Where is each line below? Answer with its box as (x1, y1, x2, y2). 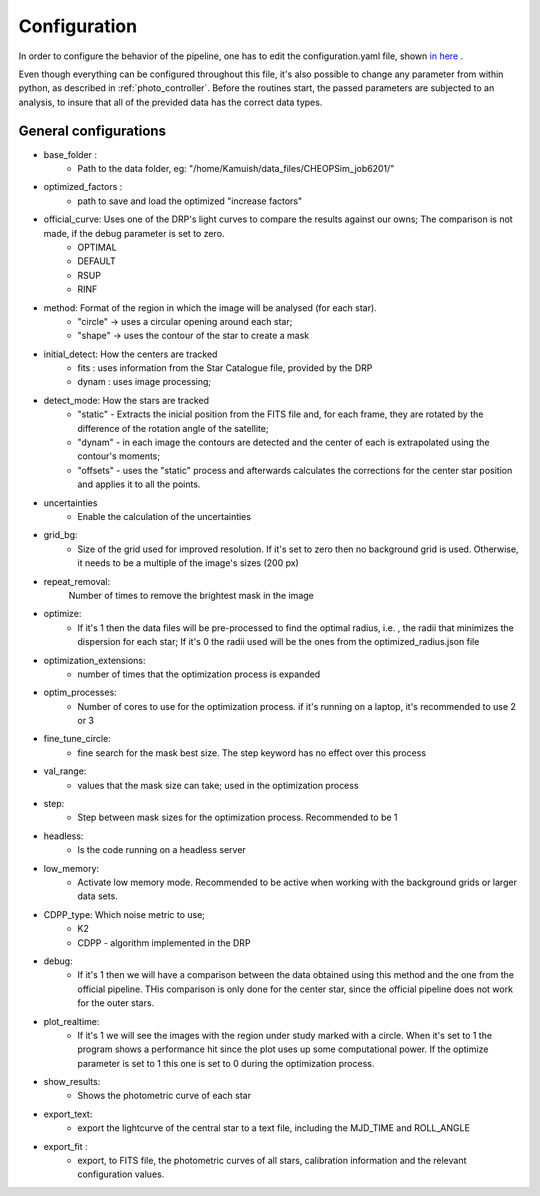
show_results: (43, 1076, 101, 1088)
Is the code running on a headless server (77, 844, 247, 856)
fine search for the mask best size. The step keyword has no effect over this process (77, 746, 427, 759)
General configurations (18, 122, 167, 139)
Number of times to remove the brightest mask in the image (68, 589, 314, 601)
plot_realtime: (43, 1015, 100, 1027)
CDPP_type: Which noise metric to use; (43, 908, 205, 920)
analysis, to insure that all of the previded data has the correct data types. (18, 96, 323, 108)
